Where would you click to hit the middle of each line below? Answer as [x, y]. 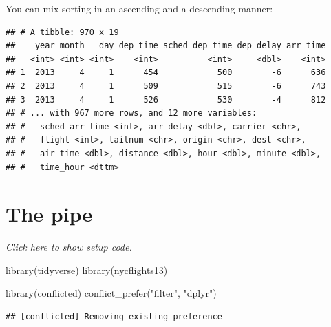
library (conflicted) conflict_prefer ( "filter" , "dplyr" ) [111, 293]
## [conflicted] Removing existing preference [114, 317]
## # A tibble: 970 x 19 [62, 32]
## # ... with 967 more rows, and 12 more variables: [131, 113]
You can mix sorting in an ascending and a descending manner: [139, 8]
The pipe [49, 214]
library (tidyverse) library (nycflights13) [87, 270]
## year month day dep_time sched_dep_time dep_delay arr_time [166, 46]
